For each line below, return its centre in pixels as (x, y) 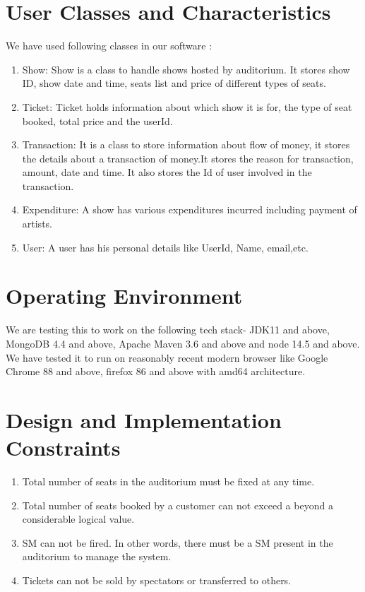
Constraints (63, 448)
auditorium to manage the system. (97, 556)
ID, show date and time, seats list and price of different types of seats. (174, 83)
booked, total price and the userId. (97, 120)
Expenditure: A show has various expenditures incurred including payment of (190, 209)
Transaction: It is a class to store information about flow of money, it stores (186, 144)
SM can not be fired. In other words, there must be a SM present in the (178, 542)
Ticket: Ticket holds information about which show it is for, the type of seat (187, 106)
